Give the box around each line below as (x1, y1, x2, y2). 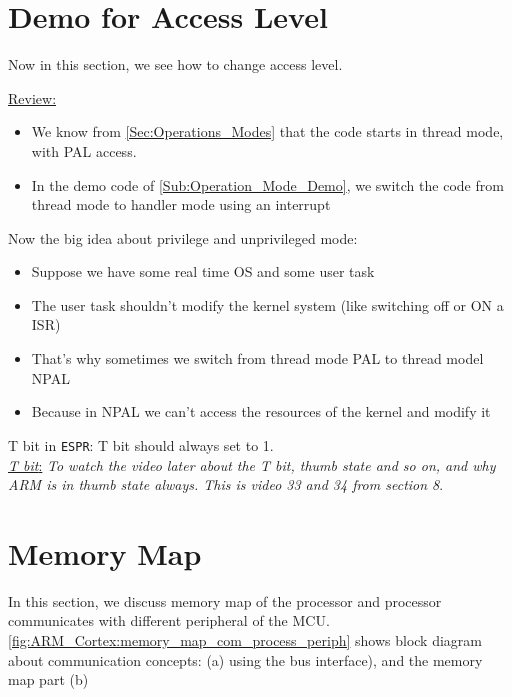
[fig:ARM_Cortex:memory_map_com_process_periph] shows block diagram (8, 630, 482, 650)
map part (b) (8, 669, 89, 690)
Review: (8, 87, 57, 108)
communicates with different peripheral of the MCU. (8, 610, 330, 631)
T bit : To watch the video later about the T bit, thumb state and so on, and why (8, 454, 496, 475)
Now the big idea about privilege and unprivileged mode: (8, 227, 358, 248)
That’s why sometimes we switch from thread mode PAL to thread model (31, 348, 484, 369)
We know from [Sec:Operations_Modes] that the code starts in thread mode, (31, 121, 504, 142)
